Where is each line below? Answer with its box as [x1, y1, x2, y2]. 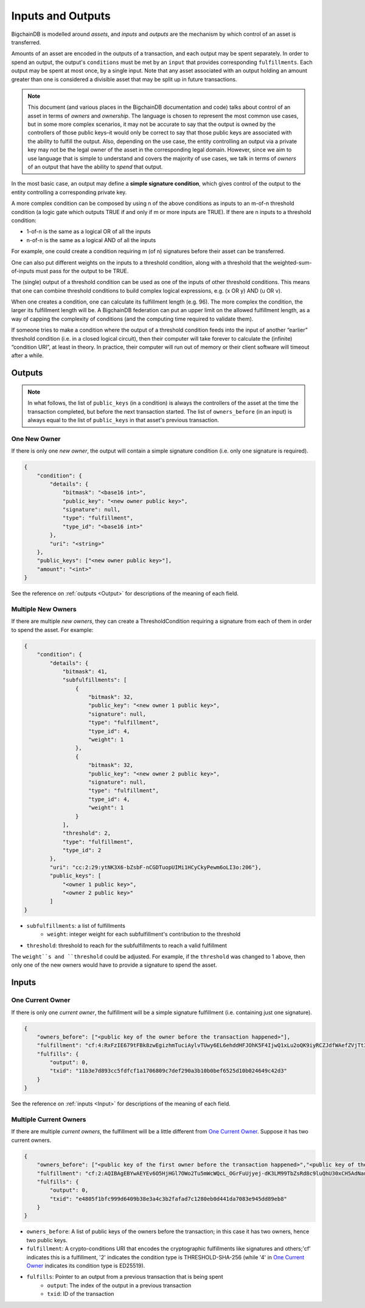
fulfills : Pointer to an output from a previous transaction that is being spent [26, 1273, 223, 1281]
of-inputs [11, 267, 35, 274]
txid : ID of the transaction [47, 1290, 114, 1298]
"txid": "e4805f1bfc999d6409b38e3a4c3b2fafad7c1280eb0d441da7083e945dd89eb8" [49, 1195, 287, 1202]
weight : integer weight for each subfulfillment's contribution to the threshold [47, 931, 241, 938]
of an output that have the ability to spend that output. [27, 163, 163, 170]
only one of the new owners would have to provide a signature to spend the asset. [11, 961, 217, 969]
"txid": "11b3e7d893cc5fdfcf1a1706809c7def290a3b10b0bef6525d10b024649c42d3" [49, 1068, 287, 1074]
